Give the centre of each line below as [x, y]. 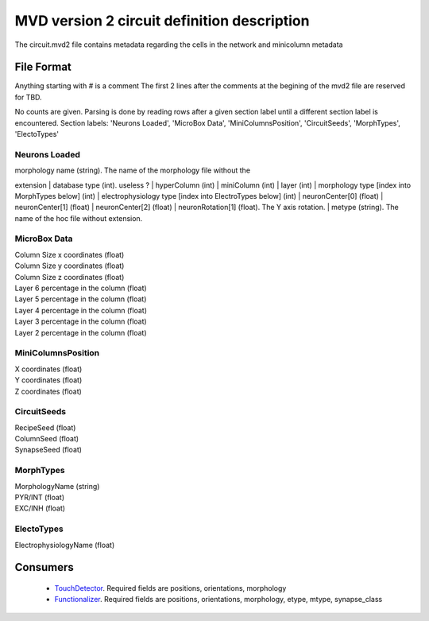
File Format [43, 67]
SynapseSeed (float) [48, 450]
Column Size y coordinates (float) [70, 266]
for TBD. [29, 97]
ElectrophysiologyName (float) [65, 545]
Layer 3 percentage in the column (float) [81, 321]
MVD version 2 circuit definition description [162, 21]
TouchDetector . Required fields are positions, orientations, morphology [170, 588]
